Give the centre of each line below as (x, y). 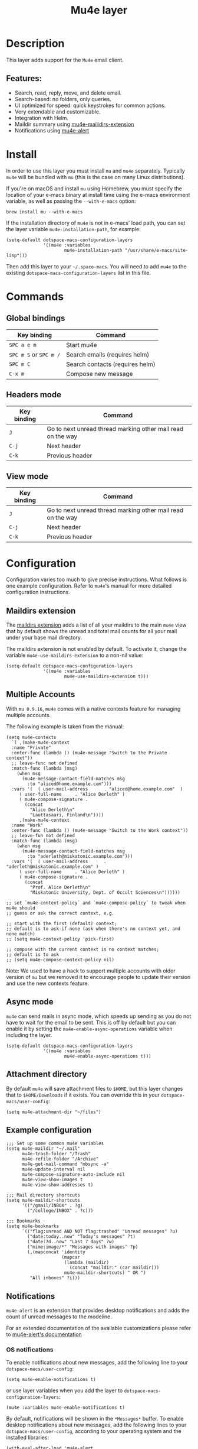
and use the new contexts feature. (48, 983)
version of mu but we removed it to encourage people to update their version (98, 977)
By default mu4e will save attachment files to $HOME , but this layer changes (95, 1088)
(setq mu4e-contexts (32, 737)
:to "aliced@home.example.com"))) (70, 784)
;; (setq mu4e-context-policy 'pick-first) (60, 939)
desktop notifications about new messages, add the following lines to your (96, 1425)
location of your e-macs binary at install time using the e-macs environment (98, 195)
